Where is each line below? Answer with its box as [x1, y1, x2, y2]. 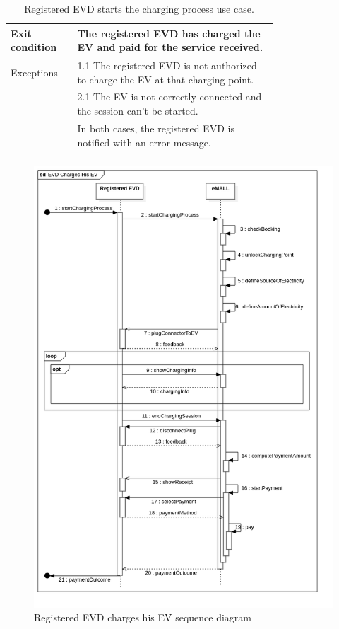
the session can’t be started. [77, 103, 198, 118]
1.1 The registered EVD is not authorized [77, 58, 257, 73]
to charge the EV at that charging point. [77, 71, 254, 86]
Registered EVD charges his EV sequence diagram [34, 610, 251, 625]
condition [11, 40, 57, 54]
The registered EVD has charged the [77, 25, 261, 40]
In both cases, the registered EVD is [77, 120, 234, 135]
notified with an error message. [77, 134, 211, 149]
